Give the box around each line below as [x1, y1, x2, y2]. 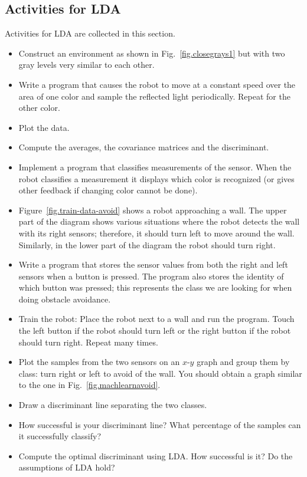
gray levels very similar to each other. [18, 58, 155, 71]
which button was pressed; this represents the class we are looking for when [18, 281, 292, 294]
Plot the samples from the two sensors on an [18, 356, 180, 368]
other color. [18, 101, 60, 114]
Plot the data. [18, 121, 70, 133]
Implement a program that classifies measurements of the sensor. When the [18, 160, 292, 173]
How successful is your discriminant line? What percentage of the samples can [18, 418, 301, 430]
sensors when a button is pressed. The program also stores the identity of [18, 269, 284, 282]
